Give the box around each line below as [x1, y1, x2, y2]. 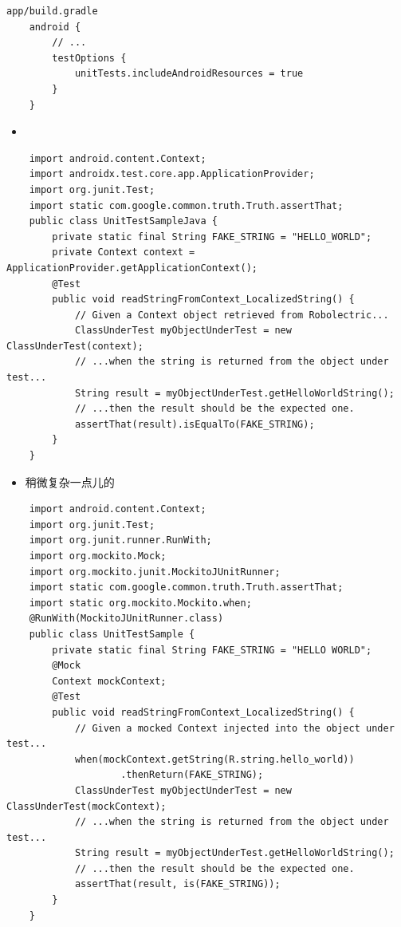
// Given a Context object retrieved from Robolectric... [74, 309, 389, 321]
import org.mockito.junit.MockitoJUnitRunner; [29, 566, 281, 578]
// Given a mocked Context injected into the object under [74, 722, 395, 734]
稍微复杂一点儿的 [25, 473, 115, 490]
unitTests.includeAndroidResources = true [74, 68, 304, 80]
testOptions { [52, 52, 127, 64]
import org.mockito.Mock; [29, 550, 167, 562]
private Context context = [52, 247, 195, 258]
